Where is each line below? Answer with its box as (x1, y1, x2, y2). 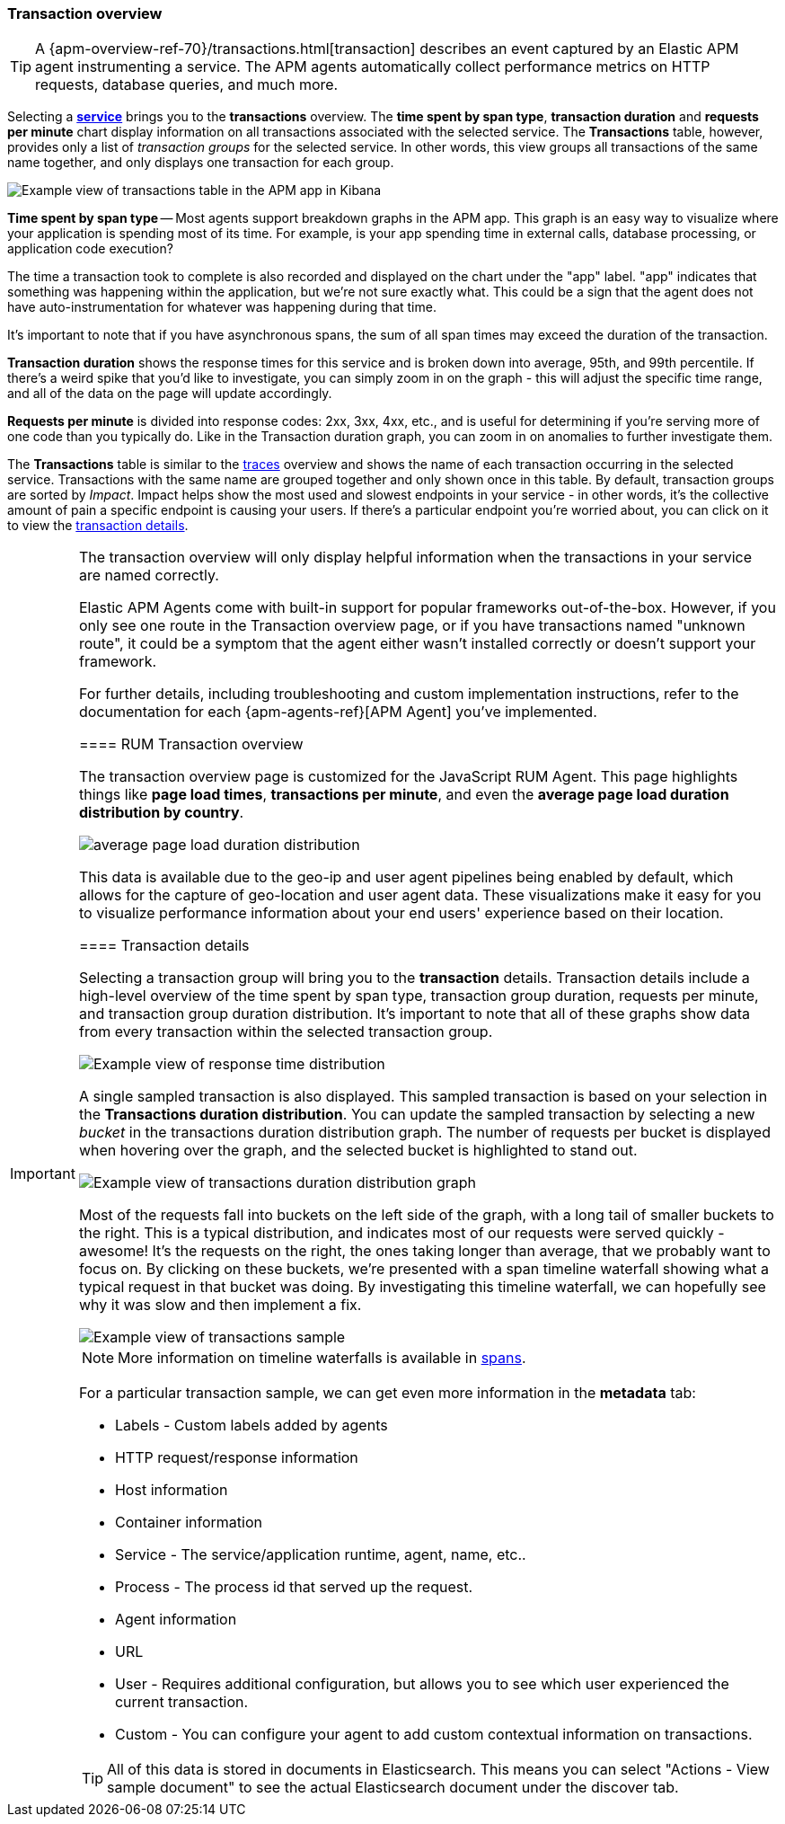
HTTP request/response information (114, 1448, 358, 1467)
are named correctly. (78, 566, 219, 585)
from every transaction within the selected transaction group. (78, 1023, 493, 1041)
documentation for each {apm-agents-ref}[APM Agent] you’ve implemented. (78, 703, 597, 722)
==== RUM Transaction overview (78, 735, 304, 754)
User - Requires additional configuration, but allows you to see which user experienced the (114, 1675, 729, 1694)
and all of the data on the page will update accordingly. (7, 385, 332, 402)
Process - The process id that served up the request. (114, 1578, 473, 1597)
